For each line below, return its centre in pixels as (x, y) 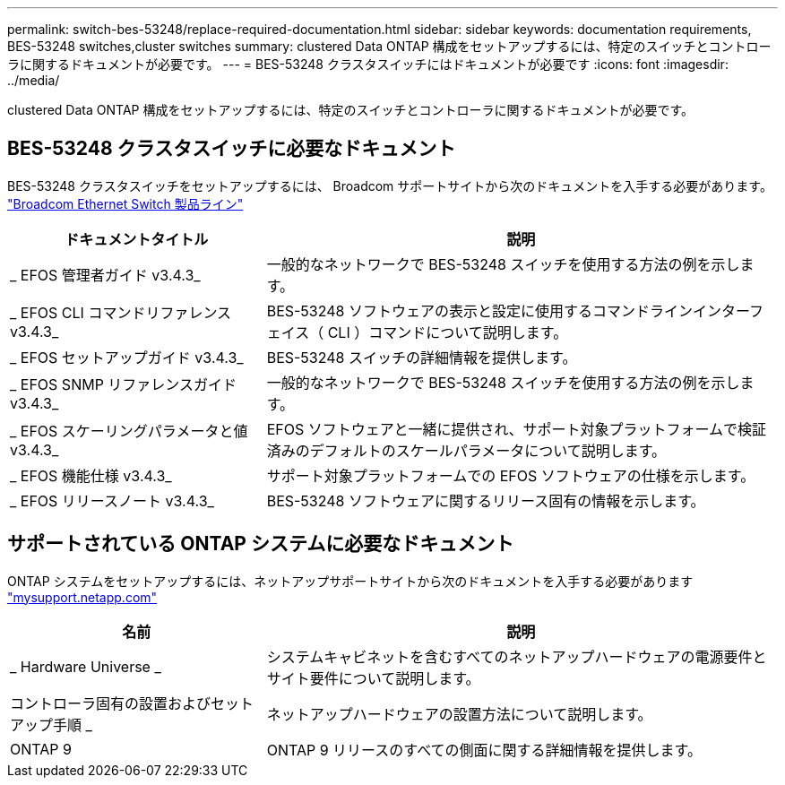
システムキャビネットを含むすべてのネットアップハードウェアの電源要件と (517, 656)
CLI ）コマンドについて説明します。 (448, 332)
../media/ (34, 80)
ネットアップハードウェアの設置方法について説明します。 (459, 714)
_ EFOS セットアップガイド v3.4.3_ (127, 357)
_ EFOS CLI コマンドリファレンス (121, 312)
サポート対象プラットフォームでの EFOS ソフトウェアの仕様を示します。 (511, 475)
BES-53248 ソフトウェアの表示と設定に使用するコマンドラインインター (508, 311)
